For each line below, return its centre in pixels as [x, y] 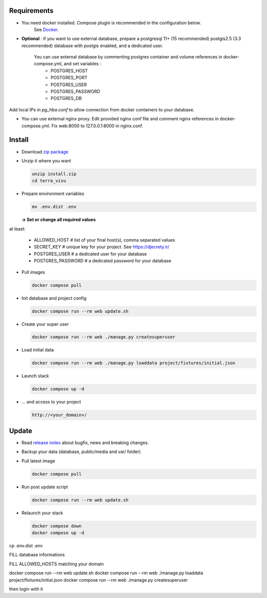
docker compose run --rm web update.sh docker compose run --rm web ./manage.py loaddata [106, 573]
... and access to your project [51, 402]
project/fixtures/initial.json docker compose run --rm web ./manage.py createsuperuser [98, 580]
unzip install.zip [54, 174]
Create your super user [45, 324]
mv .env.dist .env [54, 207]
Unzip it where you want [46, 160]
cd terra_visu [49, 181]
